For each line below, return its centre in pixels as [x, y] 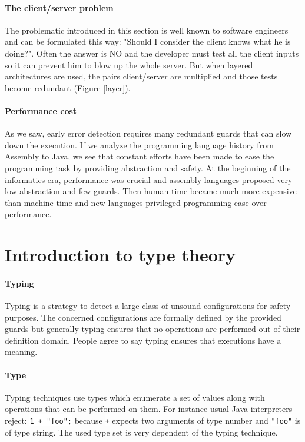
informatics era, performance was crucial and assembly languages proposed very [149, 179]
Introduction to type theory [120, 255]
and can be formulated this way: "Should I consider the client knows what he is [148, 41]
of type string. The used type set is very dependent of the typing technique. [141, 432]
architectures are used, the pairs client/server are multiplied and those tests [141, 76]
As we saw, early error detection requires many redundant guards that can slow [148, 133]
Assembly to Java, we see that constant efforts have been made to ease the [140, 156]
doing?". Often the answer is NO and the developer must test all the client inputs [152, 53]
